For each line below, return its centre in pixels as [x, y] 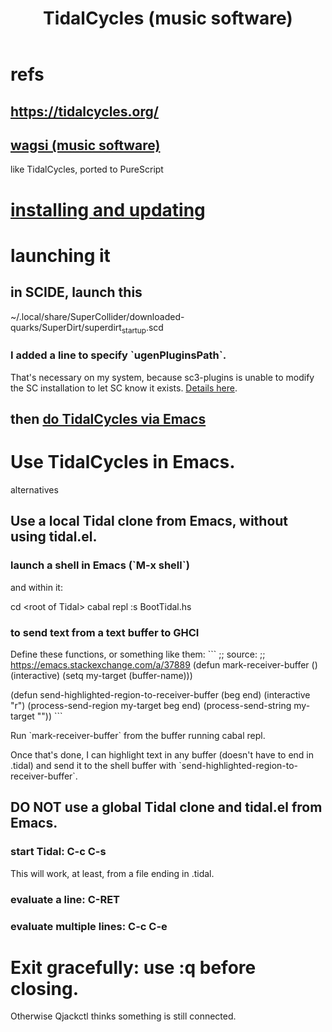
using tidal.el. [54, 537]
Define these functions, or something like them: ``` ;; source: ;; [138, 654]
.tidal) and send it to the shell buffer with [93, 765]
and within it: [36, 587]
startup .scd [142, 328]
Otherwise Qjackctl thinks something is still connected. [123, 1016]
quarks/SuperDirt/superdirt [66, 327]
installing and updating [108, 209]
